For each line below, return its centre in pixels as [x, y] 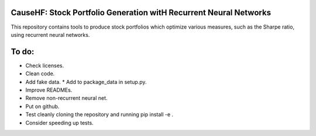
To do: [23, 52]
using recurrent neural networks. [50, 34]
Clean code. [40, 74]
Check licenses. [45, 65]
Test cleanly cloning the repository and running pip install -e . [99, 114]
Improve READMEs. [49, 90]
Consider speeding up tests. [59, 123]
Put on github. [42, 106]
